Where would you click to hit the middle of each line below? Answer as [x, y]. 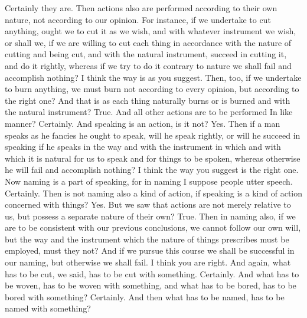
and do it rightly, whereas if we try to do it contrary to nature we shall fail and [148, 65]
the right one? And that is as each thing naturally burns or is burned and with [148, 100]
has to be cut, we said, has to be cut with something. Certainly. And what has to [152, 273]
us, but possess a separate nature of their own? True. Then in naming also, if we [150, 216]
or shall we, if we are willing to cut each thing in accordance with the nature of [148, 42]
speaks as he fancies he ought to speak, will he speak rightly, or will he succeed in [153, 135]
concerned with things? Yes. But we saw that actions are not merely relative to [148, 204]
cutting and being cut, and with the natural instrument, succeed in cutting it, [146, 54]
